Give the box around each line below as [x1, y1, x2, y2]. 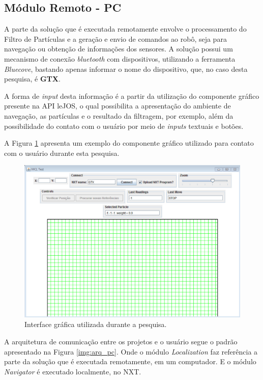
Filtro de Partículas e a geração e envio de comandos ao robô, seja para [4, 33, 227, 44]
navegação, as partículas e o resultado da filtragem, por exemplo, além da [4, 110, 233, 121]
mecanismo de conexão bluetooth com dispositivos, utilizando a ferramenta [4, 53, 236, 64]
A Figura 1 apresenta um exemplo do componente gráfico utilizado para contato [4, 138, 254, 148]
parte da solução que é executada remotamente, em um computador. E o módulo [4, 356, 256, 367]
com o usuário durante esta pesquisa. [4, 147, 120, 158]
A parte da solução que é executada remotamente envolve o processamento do [4, 23, 247, 34]
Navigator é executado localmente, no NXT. [4, 366, 141, 376]
